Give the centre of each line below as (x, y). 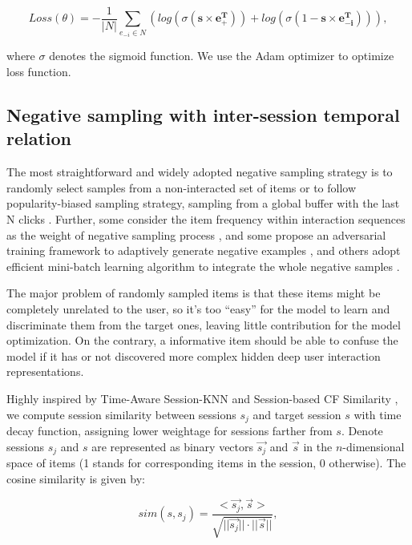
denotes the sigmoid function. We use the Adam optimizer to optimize (222, 56)
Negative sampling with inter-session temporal (203, 115)
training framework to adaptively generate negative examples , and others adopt (204, 250)
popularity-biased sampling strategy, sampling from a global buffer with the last (203, 203)
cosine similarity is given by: (76, 478)
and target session (297, 414)
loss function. (39, 72)
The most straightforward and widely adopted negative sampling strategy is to (200, 172)
